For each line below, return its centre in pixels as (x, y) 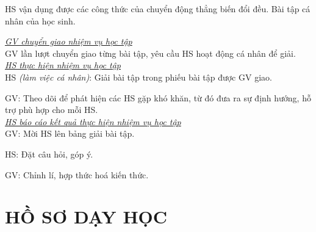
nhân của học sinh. (40, 20)
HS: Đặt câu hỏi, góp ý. (49, 154)
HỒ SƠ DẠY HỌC (86, 216)
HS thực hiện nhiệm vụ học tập (63, 65)
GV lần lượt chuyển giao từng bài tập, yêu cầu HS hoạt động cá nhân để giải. (150, 53)
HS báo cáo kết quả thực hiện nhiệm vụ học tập (93, 121)
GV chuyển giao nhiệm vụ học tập (69, 41)
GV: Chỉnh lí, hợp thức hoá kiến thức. (77, 174)
